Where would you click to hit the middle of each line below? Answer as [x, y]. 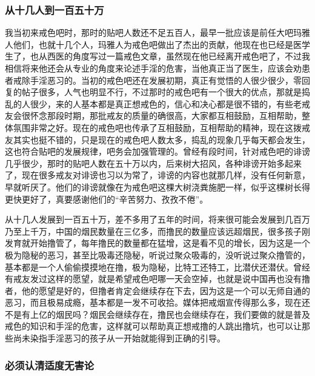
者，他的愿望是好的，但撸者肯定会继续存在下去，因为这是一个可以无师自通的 [157, 290]
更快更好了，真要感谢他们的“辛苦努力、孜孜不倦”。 [107, 199]
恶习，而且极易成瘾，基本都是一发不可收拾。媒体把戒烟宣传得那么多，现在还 [157, 302]
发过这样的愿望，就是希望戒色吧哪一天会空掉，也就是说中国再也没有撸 [170, 279]
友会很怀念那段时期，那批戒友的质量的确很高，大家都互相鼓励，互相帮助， [153, 116]
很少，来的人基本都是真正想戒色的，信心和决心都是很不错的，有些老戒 [170, 103]
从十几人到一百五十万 [55, 9]
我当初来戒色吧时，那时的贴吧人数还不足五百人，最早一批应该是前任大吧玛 [153, 32]
